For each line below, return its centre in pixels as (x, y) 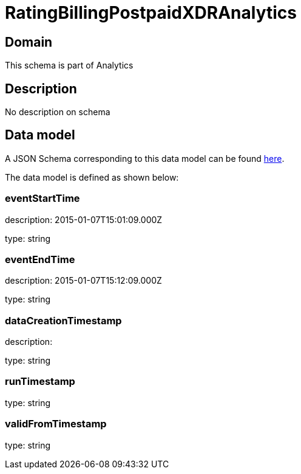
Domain (29, 42)
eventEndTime (40, 259)
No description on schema (58, 112)
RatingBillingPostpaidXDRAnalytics (151, 13)
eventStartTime (42, 199)
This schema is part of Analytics (69, 65)
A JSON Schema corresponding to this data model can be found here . (145, 158)
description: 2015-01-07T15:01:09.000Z (84, 219)
